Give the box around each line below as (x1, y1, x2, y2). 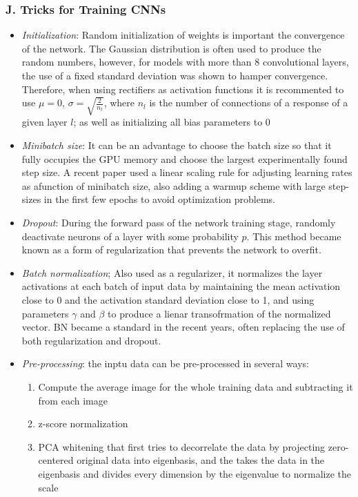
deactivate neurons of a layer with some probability (21, 228, 239, 243)
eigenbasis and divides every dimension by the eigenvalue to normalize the (38, 466, 352, 480)
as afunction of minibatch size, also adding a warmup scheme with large (21, 178, 326, 193)
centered (38, 453, 74, 467)
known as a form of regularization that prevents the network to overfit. (21, 242, 321, 257)
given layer (21, 115, 68, 129)
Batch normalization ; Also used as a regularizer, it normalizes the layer (21, 265, 323, 280)
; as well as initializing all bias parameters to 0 (73, 115, 270, 129)
